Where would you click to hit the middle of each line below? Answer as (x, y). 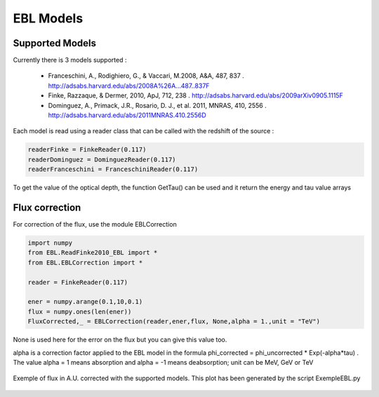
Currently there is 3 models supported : (70, 60)
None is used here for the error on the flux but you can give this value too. (120, 339)
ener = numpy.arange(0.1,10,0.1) (85, 302)
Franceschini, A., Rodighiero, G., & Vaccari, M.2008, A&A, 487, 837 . (146, 76)
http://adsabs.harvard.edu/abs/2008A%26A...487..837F (129, 86)
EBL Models (48, 18)
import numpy (50, 243)
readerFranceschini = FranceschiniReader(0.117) (113, 169)
